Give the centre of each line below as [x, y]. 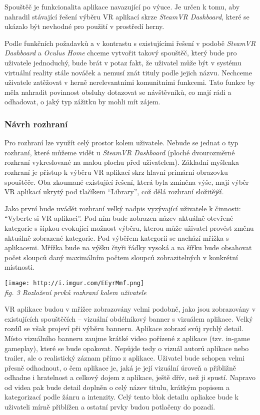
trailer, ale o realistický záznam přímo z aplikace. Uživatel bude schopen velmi [125, 358]
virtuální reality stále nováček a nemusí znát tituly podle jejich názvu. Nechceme [128, 72]
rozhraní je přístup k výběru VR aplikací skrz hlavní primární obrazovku [116, 172]
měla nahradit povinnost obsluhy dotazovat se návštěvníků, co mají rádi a [118, 92]
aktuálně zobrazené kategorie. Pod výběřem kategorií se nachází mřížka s [117, 237]
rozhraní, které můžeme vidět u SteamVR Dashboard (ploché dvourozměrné [120, 152]
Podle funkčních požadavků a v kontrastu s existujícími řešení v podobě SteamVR [130, 43]
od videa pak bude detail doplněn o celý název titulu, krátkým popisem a [117, 387]
